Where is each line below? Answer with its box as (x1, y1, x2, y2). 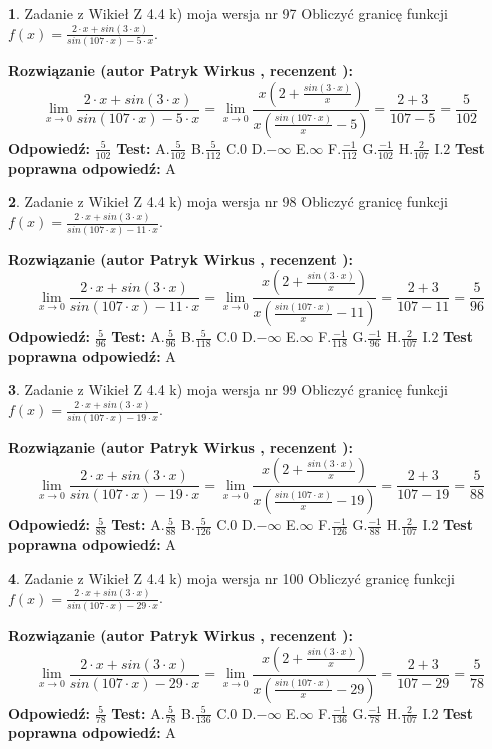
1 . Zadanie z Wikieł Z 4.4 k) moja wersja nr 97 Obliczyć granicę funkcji (8, 3, 448, 23)
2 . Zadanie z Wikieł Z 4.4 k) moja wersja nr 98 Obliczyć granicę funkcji (8, 191, 448, 212)
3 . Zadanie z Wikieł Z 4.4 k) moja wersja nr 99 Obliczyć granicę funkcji (8, 379, 448, 400)
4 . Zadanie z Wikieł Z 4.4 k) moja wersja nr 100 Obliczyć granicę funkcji (8, 567, 455, 588)
